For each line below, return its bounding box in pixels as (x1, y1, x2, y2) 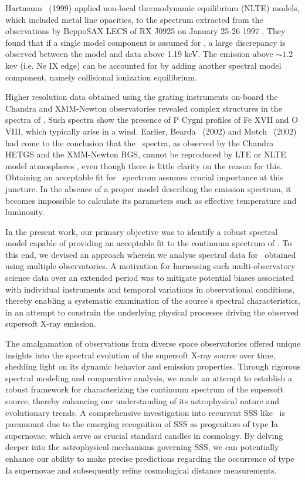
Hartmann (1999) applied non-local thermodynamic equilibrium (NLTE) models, (5, 2, 300, 14)
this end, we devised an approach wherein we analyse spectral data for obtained (5, 248, 296, 260)
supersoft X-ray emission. (5, 317, 96, 330)
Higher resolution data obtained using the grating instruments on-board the (5, 90, 278, 103)
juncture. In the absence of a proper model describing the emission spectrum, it (5, 182, 292, 194)
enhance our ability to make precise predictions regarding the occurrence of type (5, 452, 294, 464)
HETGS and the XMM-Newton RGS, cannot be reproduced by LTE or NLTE (5, 148, 286, 160)
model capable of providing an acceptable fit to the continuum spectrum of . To (5, 237, 292, 249)
